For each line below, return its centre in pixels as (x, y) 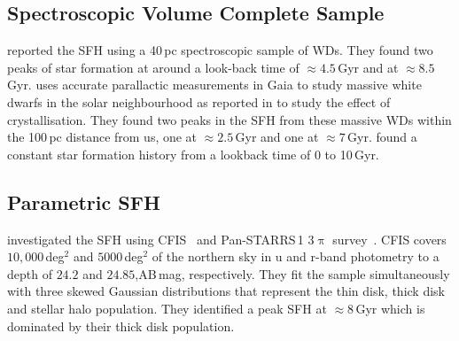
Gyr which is (390, 308)
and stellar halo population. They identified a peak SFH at (167, 308)
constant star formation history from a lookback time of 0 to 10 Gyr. (193, 154)
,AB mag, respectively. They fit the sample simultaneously (292, 273)
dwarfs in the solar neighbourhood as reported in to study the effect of (199, 101)
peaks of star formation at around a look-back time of (153, 67)
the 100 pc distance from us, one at (102, 137)
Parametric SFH (84, 201)
